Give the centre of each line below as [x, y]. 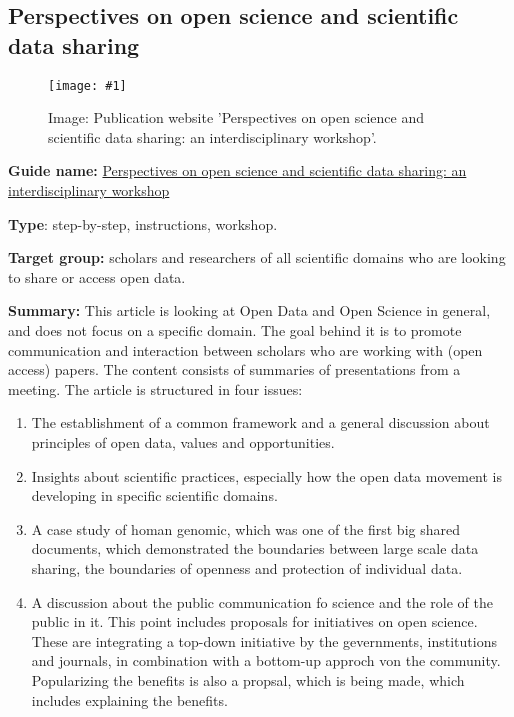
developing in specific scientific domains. [154, 495]
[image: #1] [87, 85]
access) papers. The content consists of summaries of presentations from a [234, 369]
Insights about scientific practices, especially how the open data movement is [267, 475]
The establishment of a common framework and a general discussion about [260, 422]
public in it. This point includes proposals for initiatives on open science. [254, 621]
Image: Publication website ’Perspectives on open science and [236, 117]
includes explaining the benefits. [129, 699]
